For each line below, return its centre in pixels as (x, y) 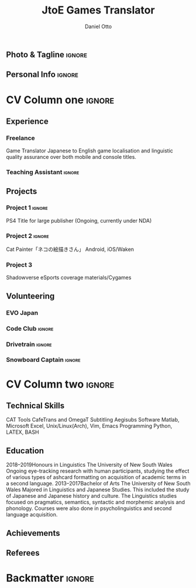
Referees (23, 553)
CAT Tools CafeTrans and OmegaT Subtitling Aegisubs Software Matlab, (93, 420)
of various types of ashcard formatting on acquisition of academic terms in (96, 477)
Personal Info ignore (42, 75)
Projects (22, 191)
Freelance (20, 138)
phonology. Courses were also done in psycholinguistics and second (89, 508)
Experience (27, 121)
